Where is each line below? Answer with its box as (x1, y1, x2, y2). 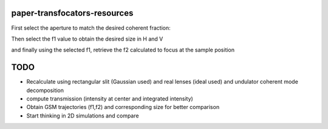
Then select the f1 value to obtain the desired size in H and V (11, 35, 163, 42)
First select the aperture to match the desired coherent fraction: (11, 24, 171, 31)
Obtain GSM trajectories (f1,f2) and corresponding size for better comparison (26, 104, 220, 111)
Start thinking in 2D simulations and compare (26, 112, 139, 119)
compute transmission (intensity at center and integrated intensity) (26, 94, 194, 102)
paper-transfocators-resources (11, 8, 134, 18)
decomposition (26, 87, 64, 94)
